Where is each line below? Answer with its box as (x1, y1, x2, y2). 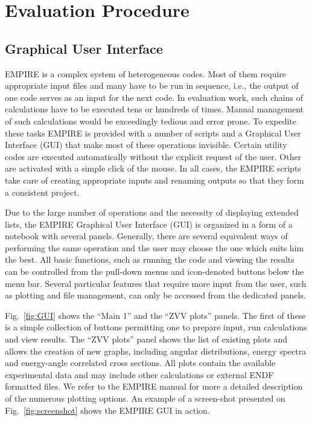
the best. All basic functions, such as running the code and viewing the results (5, 253, 294, 266)
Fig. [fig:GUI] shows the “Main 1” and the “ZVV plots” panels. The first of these (5, 309, 306, 321)
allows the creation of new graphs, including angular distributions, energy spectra (5, 344, 307, 357)
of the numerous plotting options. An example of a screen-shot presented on (5, 392, 285, 405)
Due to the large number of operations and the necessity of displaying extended (5, 206, 299, 219)
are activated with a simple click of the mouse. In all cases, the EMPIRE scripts (5, 162, 301, 175)
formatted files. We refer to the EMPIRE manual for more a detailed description (5, 380, 303, 393)
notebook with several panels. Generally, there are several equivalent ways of (5, 230, 288, 242)
